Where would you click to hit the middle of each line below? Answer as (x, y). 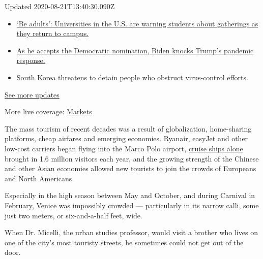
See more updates (32, 94)
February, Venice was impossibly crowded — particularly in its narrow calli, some (132, 205)
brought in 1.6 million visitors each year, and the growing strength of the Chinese (132, 158)
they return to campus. (53, 33)
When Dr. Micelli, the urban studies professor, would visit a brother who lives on (131, 232)
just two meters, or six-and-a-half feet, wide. (74, 215)
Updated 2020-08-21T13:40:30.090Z (60, 6)
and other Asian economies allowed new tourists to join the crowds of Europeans (130, 168)
